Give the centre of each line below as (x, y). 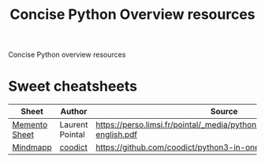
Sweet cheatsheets (73, 86)
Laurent (74, 125)
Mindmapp (32, 147)
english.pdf (117, 135)
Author (74, 112)
